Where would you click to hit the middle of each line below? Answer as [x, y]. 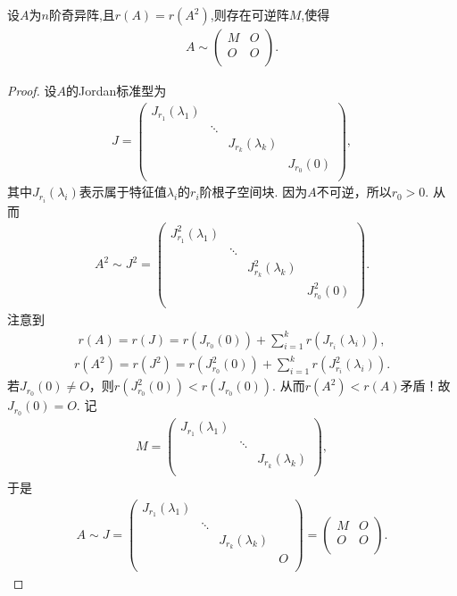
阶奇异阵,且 [82, 14]
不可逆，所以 [354, 192]
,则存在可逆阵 [249, 14]
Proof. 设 [32, 91]
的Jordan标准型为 [116, 91]
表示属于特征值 [123, 192]
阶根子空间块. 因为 [253, 192]
